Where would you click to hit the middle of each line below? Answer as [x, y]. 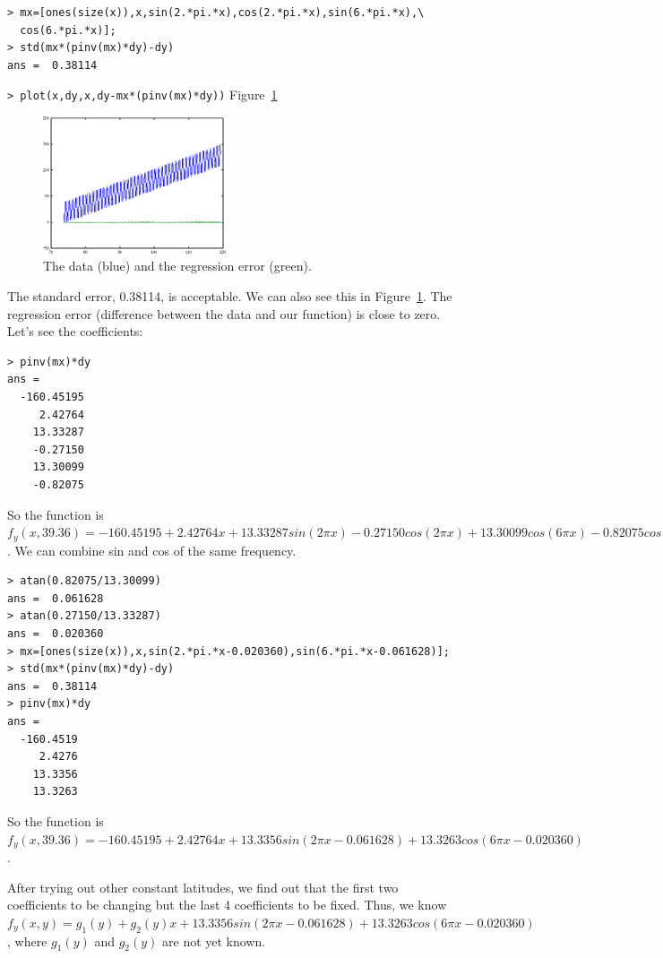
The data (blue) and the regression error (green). [177, 266]
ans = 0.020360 [56, 633]
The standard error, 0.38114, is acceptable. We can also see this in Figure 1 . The [230, 296]
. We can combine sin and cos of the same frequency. [152, 550]
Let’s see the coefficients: [75, 331]
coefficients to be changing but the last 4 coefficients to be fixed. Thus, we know [227, 905]
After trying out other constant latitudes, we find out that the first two [203, 887]
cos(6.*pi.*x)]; [68, 30]
